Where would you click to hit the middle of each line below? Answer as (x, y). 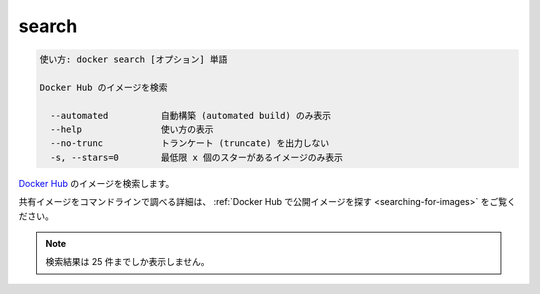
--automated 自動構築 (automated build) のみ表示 (191, 115)
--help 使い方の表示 (132, 129)
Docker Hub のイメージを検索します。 (96, 183)
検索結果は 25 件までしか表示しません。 (127, 262)
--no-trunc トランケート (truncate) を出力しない (190, 143)
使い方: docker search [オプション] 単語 (133, 59)
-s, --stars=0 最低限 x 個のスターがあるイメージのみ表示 (197, 157)
